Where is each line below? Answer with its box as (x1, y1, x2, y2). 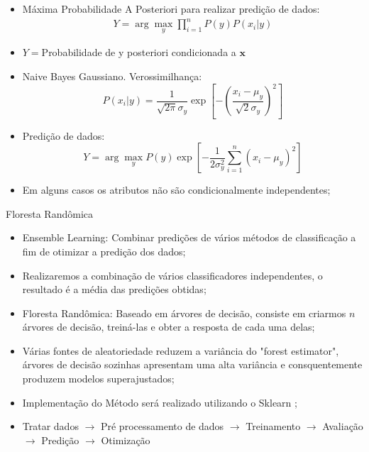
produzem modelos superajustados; (22, 371, 175, 386)
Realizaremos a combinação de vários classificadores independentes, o (22, 268, 323, 282)
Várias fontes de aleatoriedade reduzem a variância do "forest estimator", (22, 343, 339, 358)
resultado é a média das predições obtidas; (22, 282, 206, 297)
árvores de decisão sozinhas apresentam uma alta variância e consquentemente (22, 357, 363, 372)
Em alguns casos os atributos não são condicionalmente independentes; (22, 182, 331, 197)
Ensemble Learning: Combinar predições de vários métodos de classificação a (22, 230, 356, 245)
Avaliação (322, 419, 363, 434)
